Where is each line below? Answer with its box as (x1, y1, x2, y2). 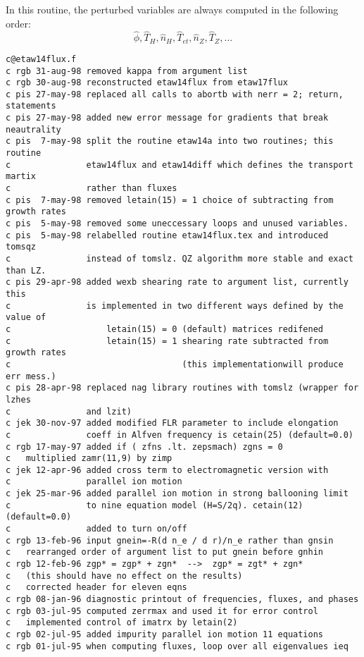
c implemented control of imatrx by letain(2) (6, 618, 238, 628)
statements (6, 101, 56, 111)
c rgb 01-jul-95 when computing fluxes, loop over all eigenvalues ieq (6, 641, 349, 651)
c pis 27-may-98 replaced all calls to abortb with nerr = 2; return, (6, 89, 344, 99)
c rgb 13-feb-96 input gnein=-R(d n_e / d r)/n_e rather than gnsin (6, 535, 334, 546)
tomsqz (6, 242, 36, 252)
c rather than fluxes (6, 183, 177, 194)
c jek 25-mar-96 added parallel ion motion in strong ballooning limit (6, 489, 349, 499)
